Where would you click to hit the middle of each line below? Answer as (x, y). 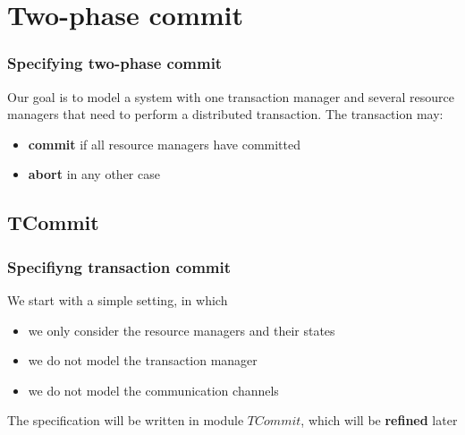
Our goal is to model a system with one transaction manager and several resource (231, 96)
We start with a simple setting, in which (118, 299)
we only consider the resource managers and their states (182, 330)
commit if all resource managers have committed (165, 144)
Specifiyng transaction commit (119, 266)
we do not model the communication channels (153, 390)
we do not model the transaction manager (143, 360)
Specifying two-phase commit (115, 63)
